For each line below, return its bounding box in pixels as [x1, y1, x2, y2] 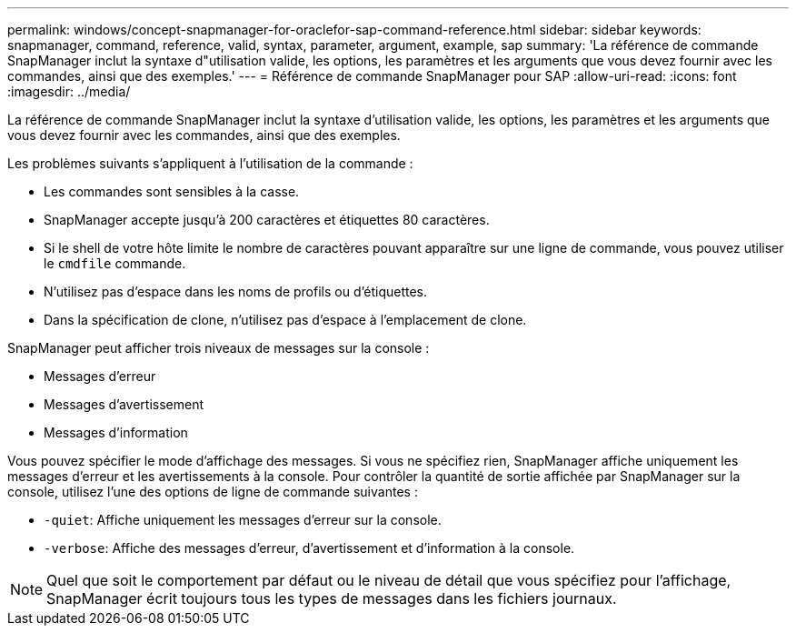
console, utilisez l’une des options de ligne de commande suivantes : [7, 484, 418, 499]
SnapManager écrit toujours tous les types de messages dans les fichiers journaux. [46, 589, 617, 608]
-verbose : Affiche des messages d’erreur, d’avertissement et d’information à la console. [44, 540, 575, 556]
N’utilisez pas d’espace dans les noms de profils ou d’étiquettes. [44, 284, 428, 299]
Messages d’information [44, 425, 188, 440]
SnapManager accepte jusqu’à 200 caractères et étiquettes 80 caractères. [44, 212, 490, 227]
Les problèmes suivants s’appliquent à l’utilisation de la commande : [7, 156, 413, 171]
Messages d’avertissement [44, 397, 204, 412]
